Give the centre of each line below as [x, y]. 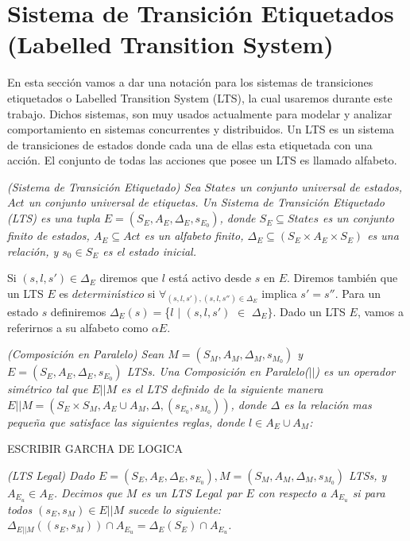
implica [279, 293]
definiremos [78, 312]
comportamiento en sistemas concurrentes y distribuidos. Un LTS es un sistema [201, 129]
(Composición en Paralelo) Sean [86, 354]
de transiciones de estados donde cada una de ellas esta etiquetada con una [190, 144]
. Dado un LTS [309, 312]
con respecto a [292, 493]
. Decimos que [88, 493]
